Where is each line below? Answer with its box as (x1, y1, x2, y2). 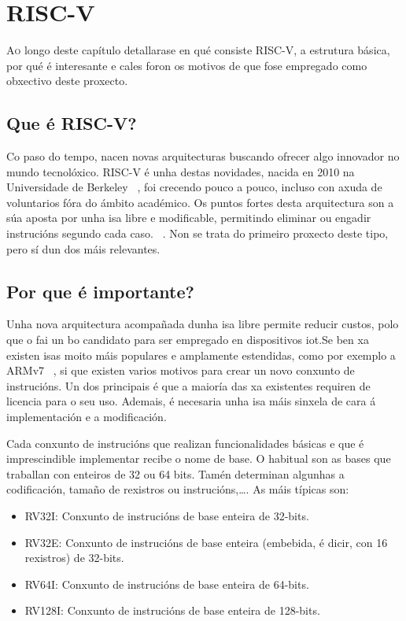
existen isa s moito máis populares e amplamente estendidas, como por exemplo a (6, 346, 396, 363)
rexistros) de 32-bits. (24, 549, 124, 566)
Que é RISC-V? (6, 111, 137, 135)
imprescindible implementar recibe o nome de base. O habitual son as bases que (6, 450, 391, 467)
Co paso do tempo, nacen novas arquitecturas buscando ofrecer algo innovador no (6, 148, 400, 164)
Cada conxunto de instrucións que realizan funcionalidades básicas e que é (6, 434, 364, 451)
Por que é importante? (6, 279, 194, 303)
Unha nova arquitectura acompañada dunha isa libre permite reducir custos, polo (6, 316, 399, 332)
